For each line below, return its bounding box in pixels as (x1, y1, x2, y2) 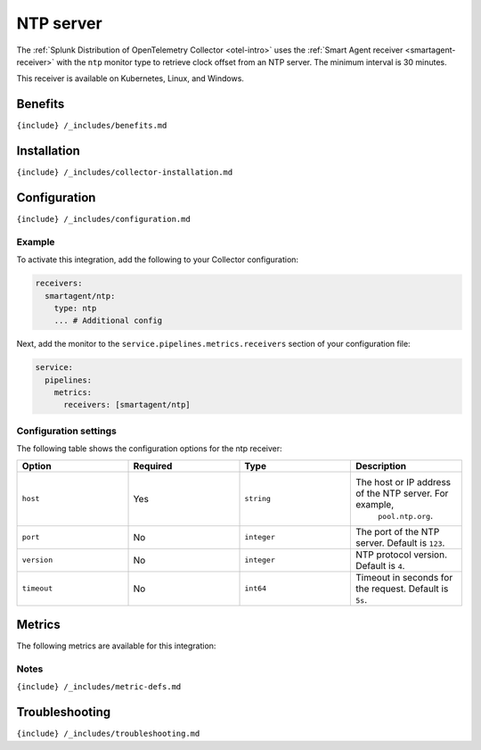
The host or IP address (355, 475, 452, 488)
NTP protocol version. (355, 548, 448, 561)
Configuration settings (16, 424, 118, 437)
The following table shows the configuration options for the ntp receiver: (16, 443, 282, 454)
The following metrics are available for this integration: (16, 640, 216, 651)
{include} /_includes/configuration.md (16, 214, 191, 225)
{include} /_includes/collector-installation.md (16, 168, 233, 177)
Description (355, 459, 407, 472)
